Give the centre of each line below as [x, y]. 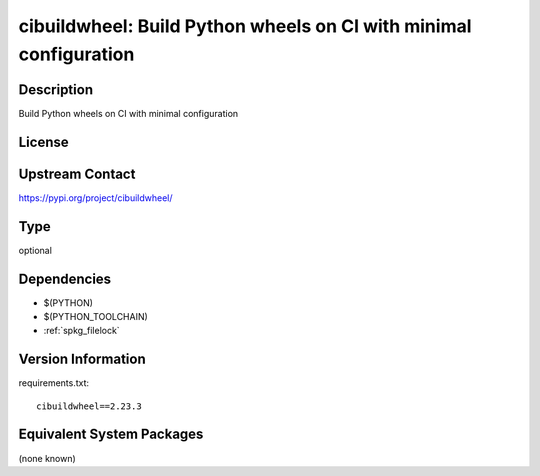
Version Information [82, 359]
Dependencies [65, 278]
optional [35, 250]
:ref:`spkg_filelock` [81, 331]
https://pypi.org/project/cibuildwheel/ [96, 197]
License [43, 141]
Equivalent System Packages [111, 434]
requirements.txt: [54, 383]
